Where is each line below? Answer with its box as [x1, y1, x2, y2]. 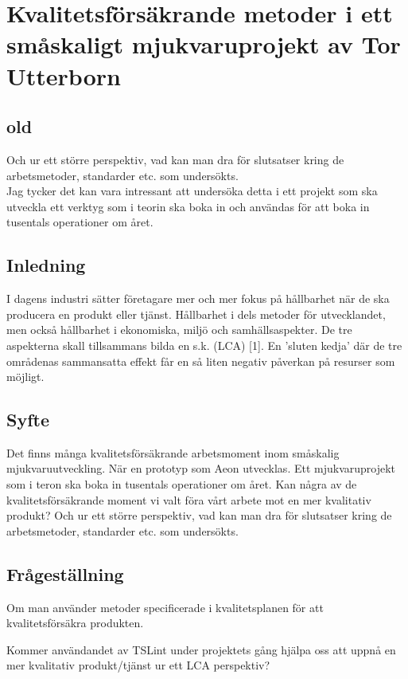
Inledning [6, 253, 86, 277]
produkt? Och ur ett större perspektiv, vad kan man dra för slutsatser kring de [6, 507, 392, 524]
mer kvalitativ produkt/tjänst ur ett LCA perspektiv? [6, 657, 270, 673]
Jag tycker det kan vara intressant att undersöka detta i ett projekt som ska [6, 183, 378, 199]
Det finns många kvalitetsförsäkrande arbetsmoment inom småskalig [6, 444, 340, 461]
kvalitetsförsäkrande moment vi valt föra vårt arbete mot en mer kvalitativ [6, 491, 371, 508]
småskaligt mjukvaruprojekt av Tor [6, 28, 401, 61]
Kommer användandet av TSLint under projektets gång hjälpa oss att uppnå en [6, 641, 396, 657]
